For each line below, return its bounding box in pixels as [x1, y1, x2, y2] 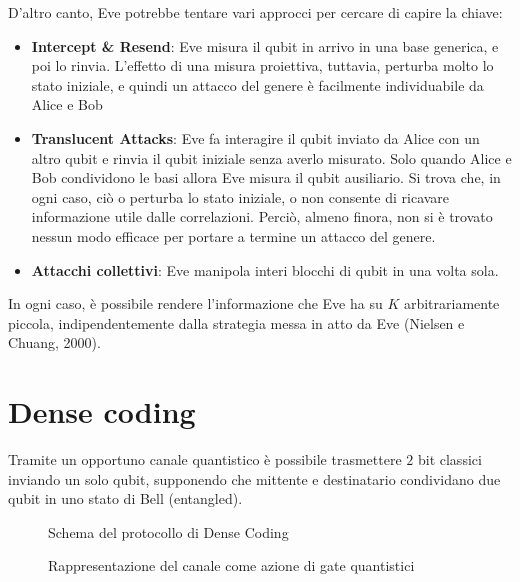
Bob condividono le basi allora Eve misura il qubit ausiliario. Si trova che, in [31, 167, 501, 188]
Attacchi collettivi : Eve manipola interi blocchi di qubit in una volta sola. [31, 259, 499, 280]
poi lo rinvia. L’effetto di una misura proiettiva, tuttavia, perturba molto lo [31, 55, 494, 76]
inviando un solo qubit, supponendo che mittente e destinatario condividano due [8, 468, 501, 489]
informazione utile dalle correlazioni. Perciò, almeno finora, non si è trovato [31, 206, 493, 227]
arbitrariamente [403, 293, 500, 314]
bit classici [417, 449, 482, 470]
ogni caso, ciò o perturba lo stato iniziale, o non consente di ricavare [31, 186, 450, 207]
